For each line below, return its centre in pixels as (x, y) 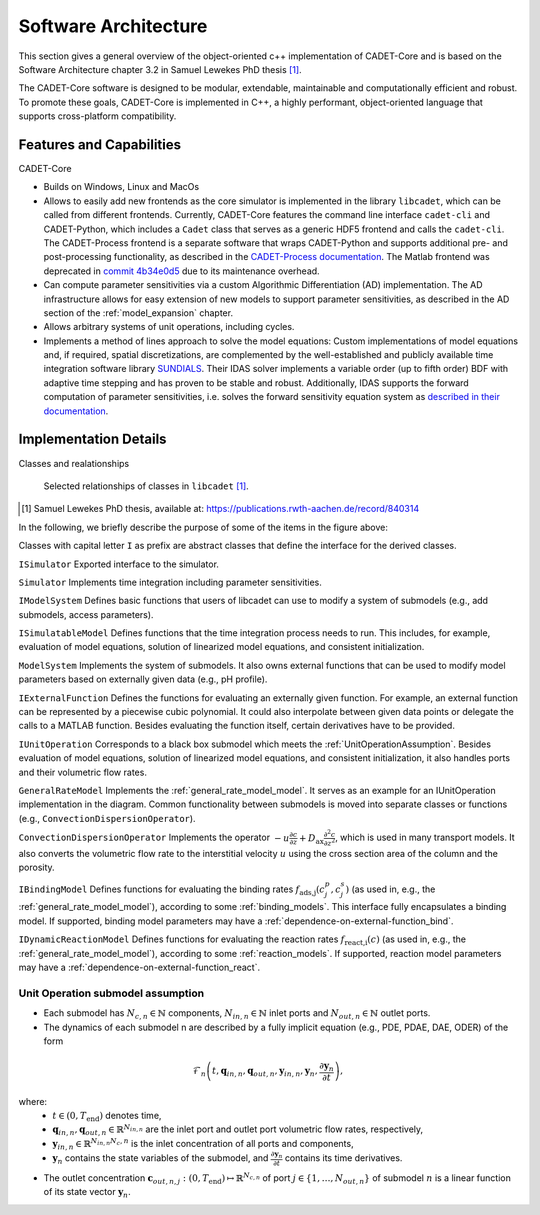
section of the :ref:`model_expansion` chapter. (138, 312)
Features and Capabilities (100, 144)
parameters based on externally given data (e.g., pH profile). (143, 679)
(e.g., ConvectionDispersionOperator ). (107, 818)
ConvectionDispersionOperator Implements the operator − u (154, 837)
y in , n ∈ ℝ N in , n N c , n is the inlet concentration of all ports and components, (203, 1144)
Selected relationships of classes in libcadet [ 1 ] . (146, 486)
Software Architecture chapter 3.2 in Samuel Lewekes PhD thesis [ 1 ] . (160, 69)
